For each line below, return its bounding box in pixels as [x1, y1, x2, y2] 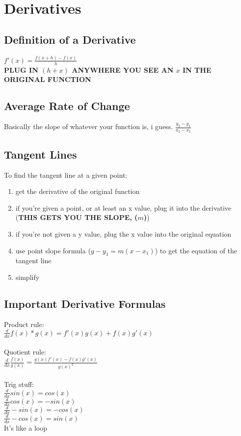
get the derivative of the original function [15, 186, 140, 196]
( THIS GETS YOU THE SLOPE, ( [15, 212, 138, 222]
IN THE [183, 64, 212, 75]
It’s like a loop [4, 422, 47, 433]
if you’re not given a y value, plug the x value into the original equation [15, 228, 231, 239]
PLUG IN [4, 64, 38, 75]
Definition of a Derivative [4, 31, 136, 47]
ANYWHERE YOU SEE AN [72, 64, 174, 75]
